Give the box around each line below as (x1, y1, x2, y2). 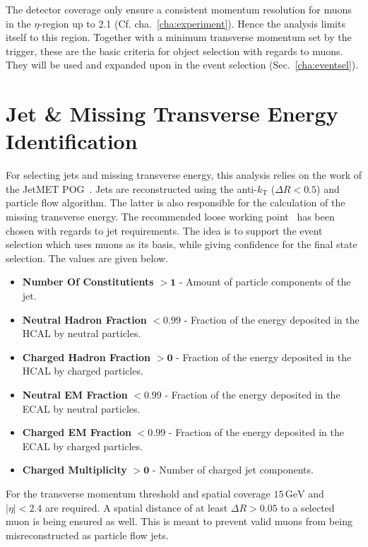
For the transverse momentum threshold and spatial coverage (6, 486, 271, 500)
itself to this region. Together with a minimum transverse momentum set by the (6, 30, 352, 45)
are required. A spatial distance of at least (44, 500, 228, 514)
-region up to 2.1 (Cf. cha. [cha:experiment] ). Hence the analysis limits (39, 16, 345, 30)
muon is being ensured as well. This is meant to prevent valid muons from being (6, 514, 352, 529)
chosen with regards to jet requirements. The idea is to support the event (6, 223, 323, 237)
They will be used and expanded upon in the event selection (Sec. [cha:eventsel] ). (6, 57, 359, 72)
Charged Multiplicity (22, 462, 127, 477)
